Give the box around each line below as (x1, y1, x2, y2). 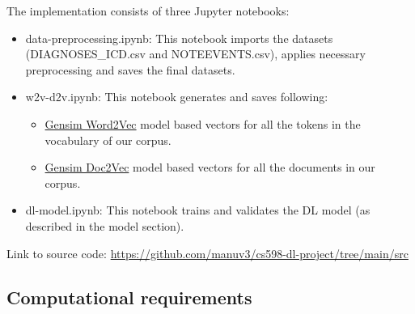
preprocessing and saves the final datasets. (25, 61, 235, 78)
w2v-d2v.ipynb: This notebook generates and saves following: (25, 88, 328, 105)
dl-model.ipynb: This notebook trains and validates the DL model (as (25, 202, 371, 219)
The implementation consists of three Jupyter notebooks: (6, 2, 290, 19)
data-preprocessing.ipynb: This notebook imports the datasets (25, 29, 333, 46)
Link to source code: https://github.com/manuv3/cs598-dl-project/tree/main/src (6, 244, 409, 261)
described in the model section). (25, 217, 184, 234)
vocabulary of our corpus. (44, 131, 172, 148)
